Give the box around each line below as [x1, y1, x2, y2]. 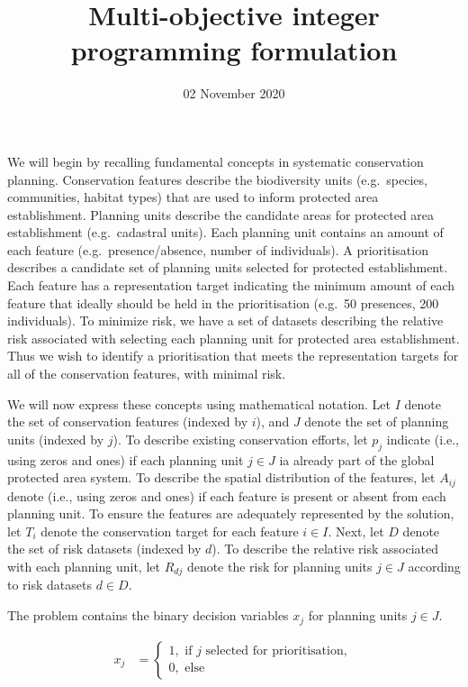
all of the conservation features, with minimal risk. [7, 364, 286, 383]
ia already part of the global [279, 450, 435, 469]
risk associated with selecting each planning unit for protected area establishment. [7, 328, 460, 347]
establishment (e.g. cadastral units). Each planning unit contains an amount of [7, 223, 444, 242]
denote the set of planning [304, 412, 449, 431]
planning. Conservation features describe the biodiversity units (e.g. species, [7, 169, 427, 188]
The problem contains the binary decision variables [7, 606, 289, 625]
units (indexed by [7, 429, 104, 448]
